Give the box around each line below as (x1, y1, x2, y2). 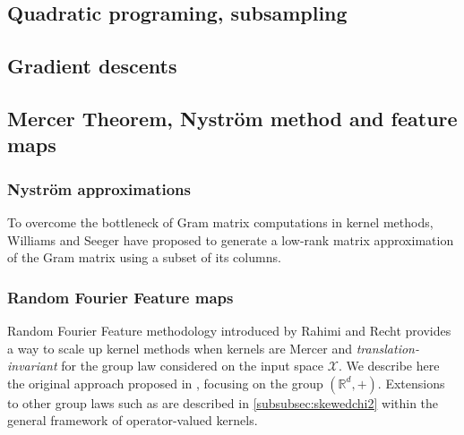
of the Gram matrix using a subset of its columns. (7, 248, 281, 267)
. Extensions (377, 373, 445, 392)
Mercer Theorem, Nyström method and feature (7, 104, 458, 132)
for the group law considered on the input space (61, 356, 324, 375)
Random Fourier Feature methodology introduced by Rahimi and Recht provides (7, 320, 451, 339)
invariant (7, 356, 57, 375)
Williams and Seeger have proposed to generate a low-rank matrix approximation (7, 230, 454, 249)
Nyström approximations (7, 177, 191, 200)
